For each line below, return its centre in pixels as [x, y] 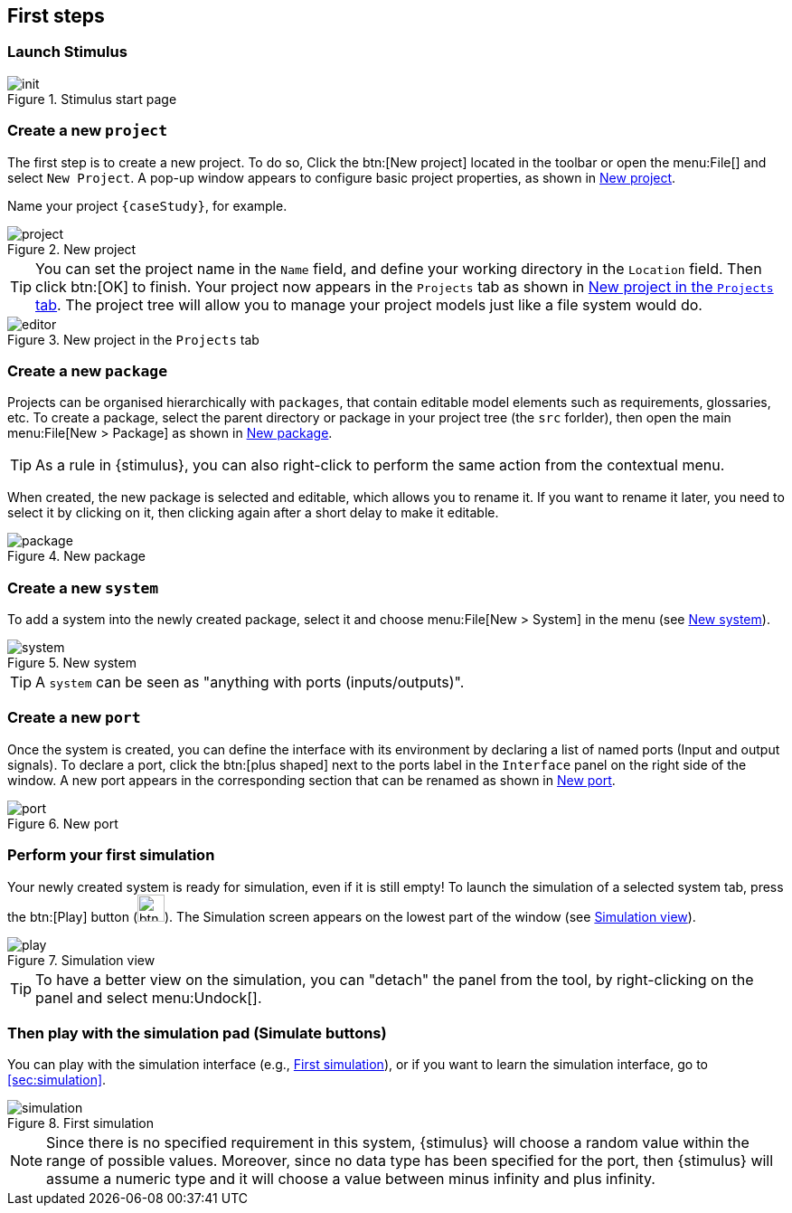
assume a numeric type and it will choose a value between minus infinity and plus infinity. [351, 1179]
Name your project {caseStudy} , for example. [147, 205]
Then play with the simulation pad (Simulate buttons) [197, 1033]
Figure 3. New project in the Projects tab [133, 339]
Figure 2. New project [72, 249]
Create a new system [83, 588]
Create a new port [74, 718]
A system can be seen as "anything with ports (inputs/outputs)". [250, 682]
